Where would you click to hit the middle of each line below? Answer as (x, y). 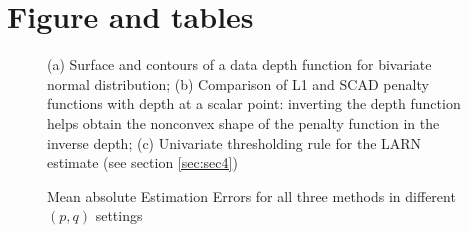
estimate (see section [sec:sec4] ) (142, 162)
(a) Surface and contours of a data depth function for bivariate (239, 64)
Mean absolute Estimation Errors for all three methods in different (251, 195)
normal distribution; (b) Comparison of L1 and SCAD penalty (238, 83)
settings (119, 215)
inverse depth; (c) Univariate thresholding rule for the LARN (234, 142)
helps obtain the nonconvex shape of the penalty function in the (243, 122)
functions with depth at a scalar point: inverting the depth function (254, 103)
